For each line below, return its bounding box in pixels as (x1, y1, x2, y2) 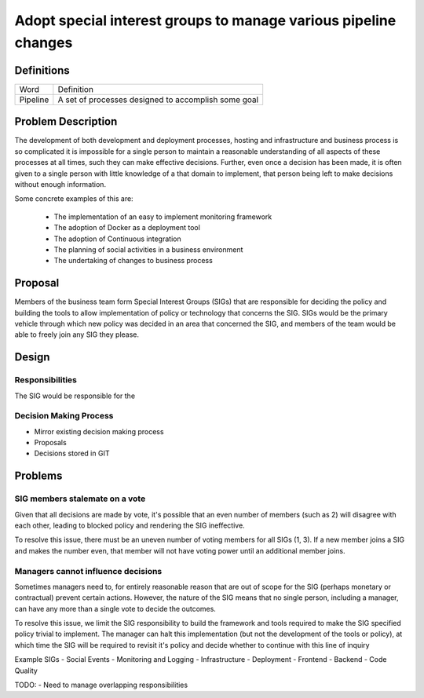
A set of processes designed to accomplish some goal (57, 94, 259, 105)
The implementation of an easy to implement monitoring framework (53, 212, 272, 221)
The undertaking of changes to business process (53, 256, 214, 265)
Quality (14, 666, 38, 675)
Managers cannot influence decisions (14, 565, 163, 576)
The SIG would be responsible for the (14, 391, 136, 400)
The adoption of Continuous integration (53, 234, 181, 243)
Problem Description (14, 115, 118, 129)
